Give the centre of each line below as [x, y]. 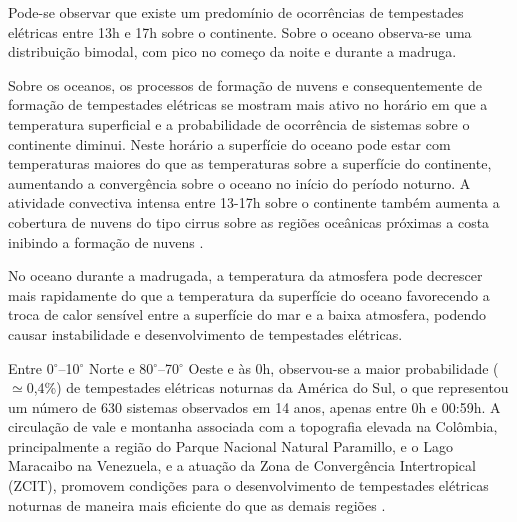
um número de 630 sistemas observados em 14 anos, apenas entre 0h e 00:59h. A [254, 406]
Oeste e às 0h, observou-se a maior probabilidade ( [343, 367]
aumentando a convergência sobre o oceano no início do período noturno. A [239, 182]
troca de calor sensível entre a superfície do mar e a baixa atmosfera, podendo [247, 314]
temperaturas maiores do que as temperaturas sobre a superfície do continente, [250, 163]
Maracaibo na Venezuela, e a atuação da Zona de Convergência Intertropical [242, 465]
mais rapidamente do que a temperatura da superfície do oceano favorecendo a [249, 294]
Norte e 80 [121, 367]
